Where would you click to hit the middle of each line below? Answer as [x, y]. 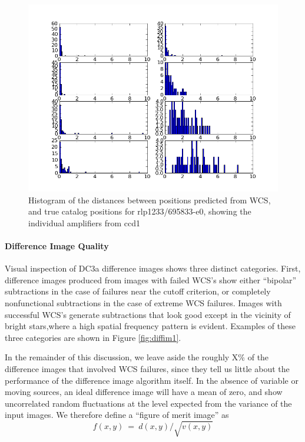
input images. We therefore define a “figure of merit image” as [117, 415]
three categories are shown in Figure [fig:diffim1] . [93, 337]
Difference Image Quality [57, 245]
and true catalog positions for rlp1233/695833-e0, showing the [140, 211]
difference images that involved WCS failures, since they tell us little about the [147, 368]
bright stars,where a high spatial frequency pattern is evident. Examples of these [150, 326]
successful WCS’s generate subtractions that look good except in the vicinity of [148, 314]
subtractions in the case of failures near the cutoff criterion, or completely [138, 291]
